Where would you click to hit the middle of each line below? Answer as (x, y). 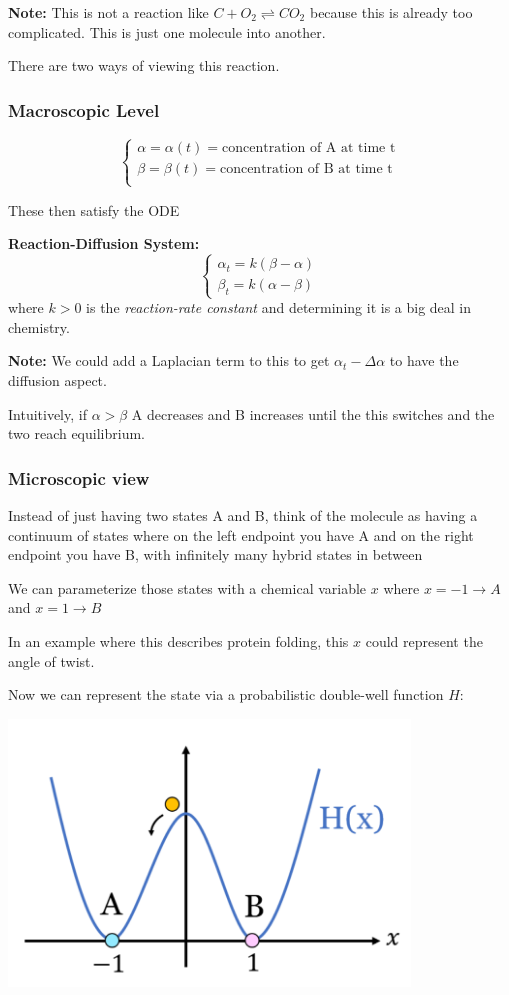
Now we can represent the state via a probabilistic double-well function (226, 694)
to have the (424, 360)
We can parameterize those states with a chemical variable (187, 587)
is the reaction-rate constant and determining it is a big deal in (279, 307)
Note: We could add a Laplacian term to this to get (169, 360)
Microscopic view (79, 477)
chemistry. (39, 326)
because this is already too (391, 12)
